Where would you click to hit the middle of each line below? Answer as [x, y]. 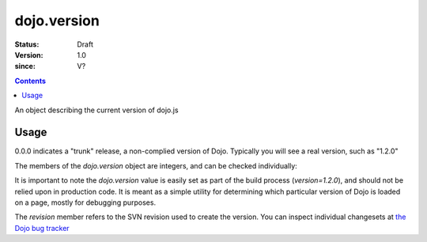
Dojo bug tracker [42, 228]
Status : [27, 44]
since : [25, 66]
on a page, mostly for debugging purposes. [85, 202]
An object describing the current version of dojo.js [96, 110]
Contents [30, 81]
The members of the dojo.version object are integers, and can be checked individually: [156, 165]
